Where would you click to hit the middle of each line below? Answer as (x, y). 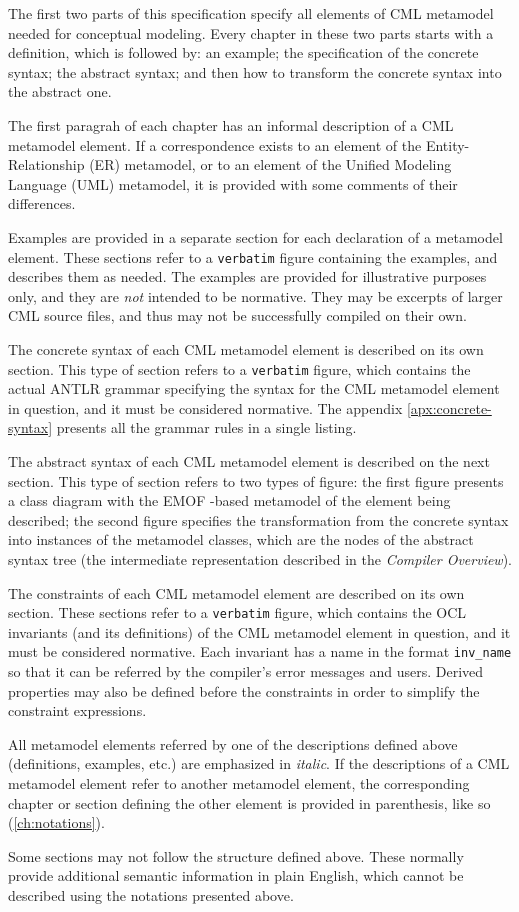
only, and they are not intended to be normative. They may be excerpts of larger (255, 295)
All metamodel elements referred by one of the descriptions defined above (233, 743)
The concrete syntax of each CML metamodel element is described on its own (246, 348)
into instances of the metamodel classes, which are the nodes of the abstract (241, 539)
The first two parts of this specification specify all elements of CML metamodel (251, 13)
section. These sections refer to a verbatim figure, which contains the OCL (237, 612)
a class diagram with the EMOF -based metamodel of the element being (229, 500)
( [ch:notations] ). (56, 822)
